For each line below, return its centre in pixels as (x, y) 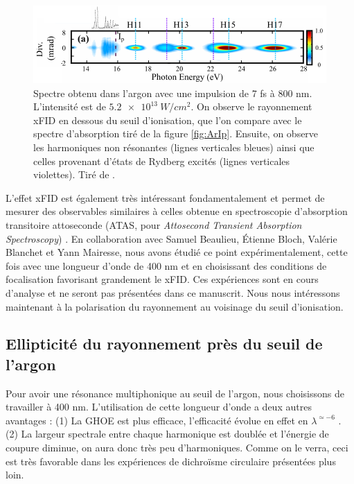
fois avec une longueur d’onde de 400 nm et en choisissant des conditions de (166, 265)
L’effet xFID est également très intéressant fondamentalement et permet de (165, 197)
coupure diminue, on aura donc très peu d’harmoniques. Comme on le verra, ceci (177, 448)
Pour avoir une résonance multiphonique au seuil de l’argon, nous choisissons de (175, 393)
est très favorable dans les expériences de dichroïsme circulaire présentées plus (171, 461)
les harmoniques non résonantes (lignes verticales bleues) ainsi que (174, 147)
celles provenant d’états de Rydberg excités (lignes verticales (162, 161)
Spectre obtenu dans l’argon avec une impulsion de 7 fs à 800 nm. (173, 93)
